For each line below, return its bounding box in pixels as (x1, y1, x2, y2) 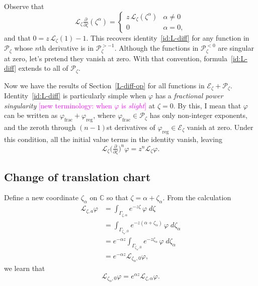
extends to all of (18, 63, 68, 73)
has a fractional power (155, 90, 223, 100)
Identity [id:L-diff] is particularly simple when (4, 90, 146, 100)
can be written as (4, 110, 58, 120)
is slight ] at (121, 100, 155, 110)
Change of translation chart (4, 169, 151, 184)
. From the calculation (162, 192, 231, 203)
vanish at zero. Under (187, 121, 253, 132)
